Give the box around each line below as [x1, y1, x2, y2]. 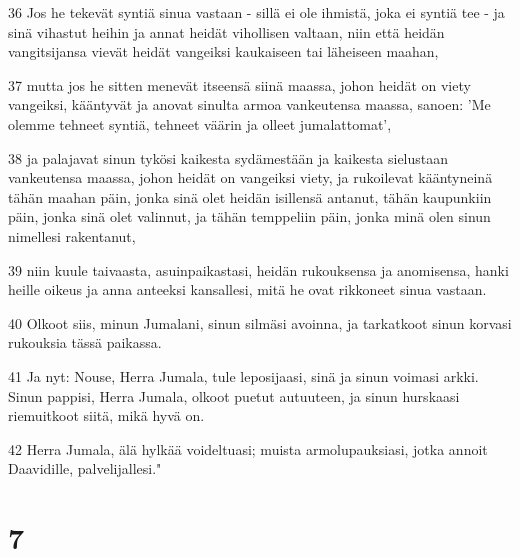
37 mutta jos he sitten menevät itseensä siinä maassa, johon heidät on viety [8, 74, 471, 95]
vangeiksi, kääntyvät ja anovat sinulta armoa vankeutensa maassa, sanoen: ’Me [8, 94, 491, 115]
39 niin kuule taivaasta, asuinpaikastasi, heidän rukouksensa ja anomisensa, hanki [8, 259, 509, 280]
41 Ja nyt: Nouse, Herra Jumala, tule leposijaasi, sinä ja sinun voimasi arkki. [8, 365, 479, 386]
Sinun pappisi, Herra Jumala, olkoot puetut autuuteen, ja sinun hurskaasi [8, 385, 460, 406]
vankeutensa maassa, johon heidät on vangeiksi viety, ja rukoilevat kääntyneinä [8, 167, 493, 188]
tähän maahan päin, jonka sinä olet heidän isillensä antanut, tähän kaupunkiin [8, 186, 492, 207]
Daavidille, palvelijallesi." [8, 458, 162, 479]
